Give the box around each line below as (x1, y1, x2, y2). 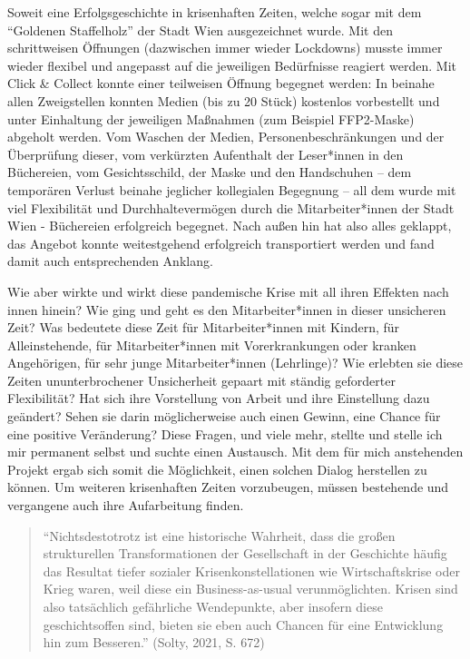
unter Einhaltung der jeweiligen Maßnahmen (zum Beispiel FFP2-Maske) (7, 109, 415, 128)
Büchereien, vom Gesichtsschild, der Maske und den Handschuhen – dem (7, 162, 412, 182)
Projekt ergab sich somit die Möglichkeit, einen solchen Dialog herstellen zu (7, 459, 427, 478)
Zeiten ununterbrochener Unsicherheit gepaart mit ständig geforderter (7, 370, 396, 389)
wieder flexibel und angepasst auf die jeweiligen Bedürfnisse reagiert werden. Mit (7, 55, 456, 74)
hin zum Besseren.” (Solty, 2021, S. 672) (43, 633, 265, 652)
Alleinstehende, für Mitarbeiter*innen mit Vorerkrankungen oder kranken (7, 335, 416, 354)
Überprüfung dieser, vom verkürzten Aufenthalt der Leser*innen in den (7, 144, 404, 163)
